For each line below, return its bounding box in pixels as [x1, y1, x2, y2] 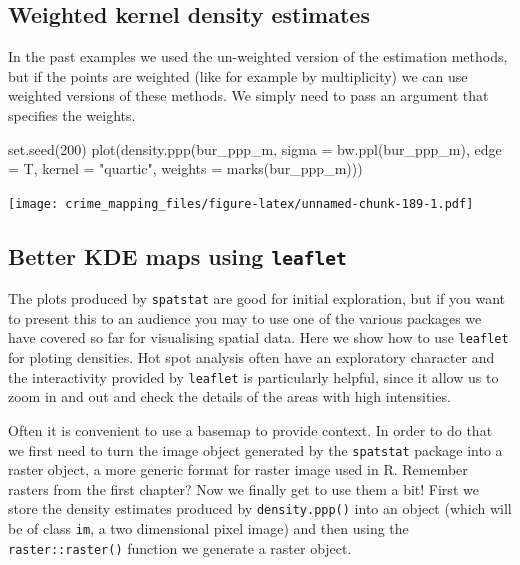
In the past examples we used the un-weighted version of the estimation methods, [8, 46, 508, 67]
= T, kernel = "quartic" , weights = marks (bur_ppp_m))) [8, 158, 363, 179]
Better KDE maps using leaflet [8, 240, 347, 271]
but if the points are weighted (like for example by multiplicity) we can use [8, 65, 468, 86]
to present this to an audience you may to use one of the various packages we [8, 307, 482, 328]
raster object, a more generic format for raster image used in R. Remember [8, 459, 468, 480]
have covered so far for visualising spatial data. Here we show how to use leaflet [8, 327, 509, 348]
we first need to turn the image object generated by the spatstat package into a [8, 439, 503, 460]
